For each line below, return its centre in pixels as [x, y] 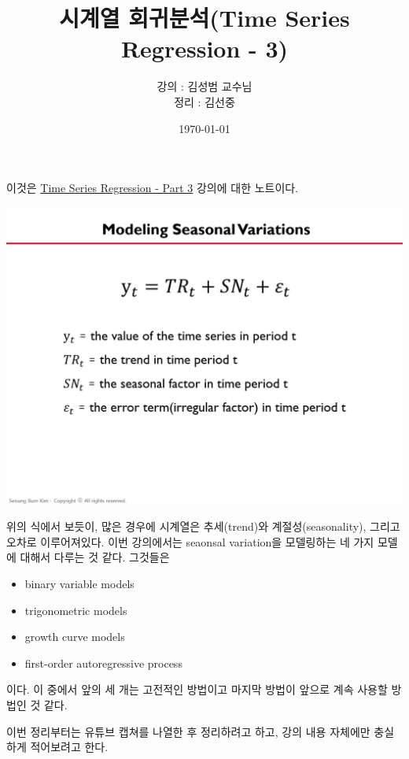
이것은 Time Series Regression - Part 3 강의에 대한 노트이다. [153, 188]
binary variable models [79, 584]
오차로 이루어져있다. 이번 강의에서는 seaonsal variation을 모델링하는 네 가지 [190, 541]
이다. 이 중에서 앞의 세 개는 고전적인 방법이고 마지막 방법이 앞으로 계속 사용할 [197, 689]
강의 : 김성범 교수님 [204, 86]
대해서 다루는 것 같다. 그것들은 [95, 557]
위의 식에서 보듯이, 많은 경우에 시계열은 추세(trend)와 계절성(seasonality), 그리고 [203, 526]
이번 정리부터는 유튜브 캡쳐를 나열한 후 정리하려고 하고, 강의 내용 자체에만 [188, 731]
